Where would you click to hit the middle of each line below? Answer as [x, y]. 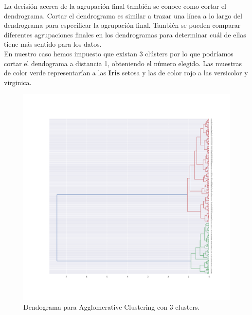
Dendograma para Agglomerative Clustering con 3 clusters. [112, 306]
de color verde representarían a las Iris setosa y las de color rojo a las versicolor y [126, 73]
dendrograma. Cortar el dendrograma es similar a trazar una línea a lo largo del [123, 15]
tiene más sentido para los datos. [53, 44]
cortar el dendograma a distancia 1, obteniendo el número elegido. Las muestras [123, 63]
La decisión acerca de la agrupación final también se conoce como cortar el [115, 6]
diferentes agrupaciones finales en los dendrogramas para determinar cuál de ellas [125, 34]
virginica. [18, 82]
